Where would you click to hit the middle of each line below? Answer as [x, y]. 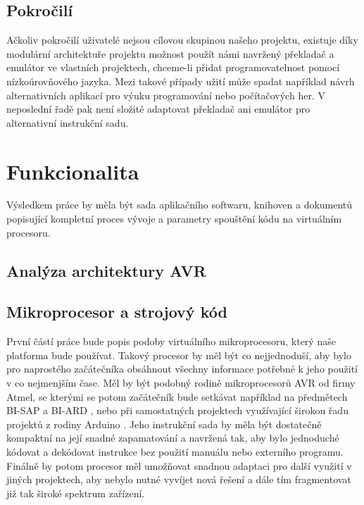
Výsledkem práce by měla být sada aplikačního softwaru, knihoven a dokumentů [180, 205]
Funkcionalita [73, 171]
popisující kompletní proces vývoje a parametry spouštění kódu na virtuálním [174, 219]
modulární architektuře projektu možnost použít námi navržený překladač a [170, 53]
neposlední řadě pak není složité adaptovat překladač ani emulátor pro [158, 109]
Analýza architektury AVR [106, 270]
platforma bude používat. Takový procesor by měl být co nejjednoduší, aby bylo [179, 355]
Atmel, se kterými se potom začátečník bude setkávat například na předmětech [177, 396]
